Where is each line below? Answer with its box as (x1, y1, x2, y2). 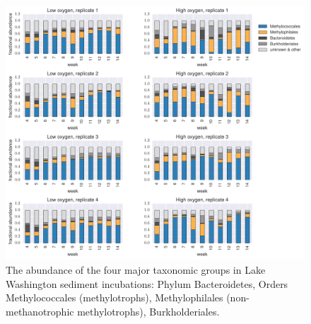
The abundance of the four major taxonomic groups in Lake (6, 262, 266, 277)
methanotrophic (6, 303, 74, 318)
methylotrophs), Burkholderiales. (77, 303, 220, 318)
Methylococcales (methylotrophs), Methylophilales (6, 290, 223, 305)
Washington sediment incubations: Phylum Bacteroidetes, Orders (6, 276, 288, 291)
